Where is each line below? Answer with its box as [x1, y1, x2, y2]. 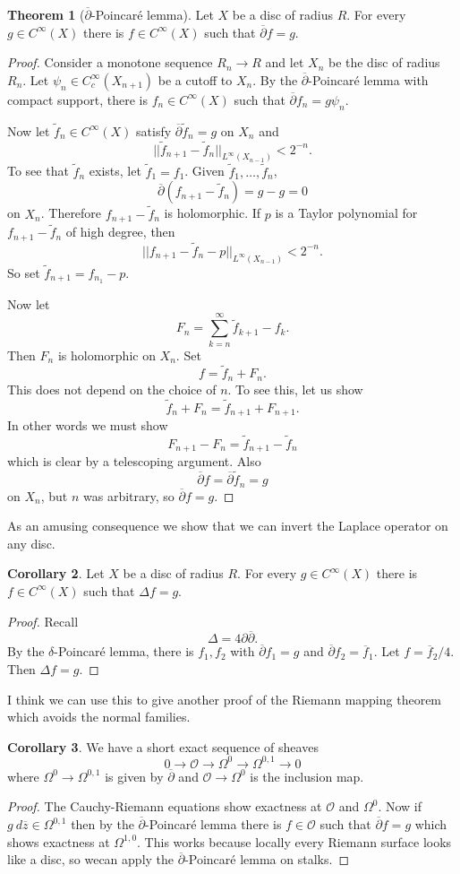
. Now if [378, 797, 422, 816]
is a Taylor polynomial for [275, 203, 418, 222]
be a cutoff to [158, 70, 233, 89]
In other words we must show [7, 416, 168, 435]
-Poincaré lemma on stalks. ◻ [184, 850, 350, 869]
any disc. [7, 533, 55, 552]
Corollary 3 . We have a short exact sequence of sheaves [7, 737, 319, 756]
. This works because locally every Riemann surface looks [137, 832, 452, 851]
